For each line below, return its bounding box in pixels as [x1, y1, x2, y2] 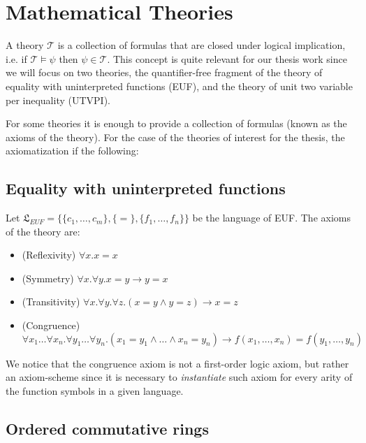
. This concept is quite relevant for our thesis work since [107, 51, 347, 66]
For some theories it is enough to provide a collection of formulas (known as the [6, 116, 347, 131]
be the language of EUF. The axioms [192, 210, 351, 225]
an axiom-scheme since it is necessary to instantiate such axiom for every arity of [6, 370, 353, 384]
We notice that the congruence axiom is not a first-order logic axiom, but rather [6, 356, 349, 370]
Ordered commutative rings [6, 417, 209, 439]
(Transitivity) [22, 294, 80, 309]
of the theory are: [6, 224, 80, 238]
